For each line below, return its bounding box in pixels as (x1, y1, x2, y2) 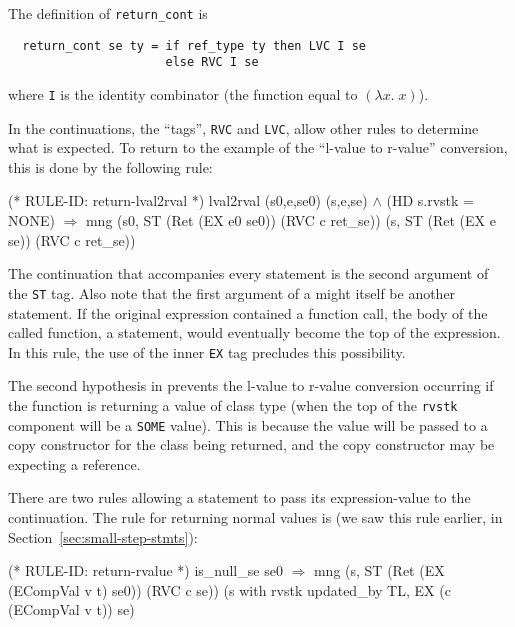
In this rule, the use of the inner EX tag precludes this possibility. (8, 341, 406, 362)
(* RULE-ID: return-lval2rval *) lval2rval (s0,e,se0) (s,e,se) (8, 190, 368, 211)
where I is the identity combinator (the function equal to (8, 83, 358, 104)
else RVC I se (165, 55, 259, 70)
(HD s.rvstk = (386, 190, 474, 211)
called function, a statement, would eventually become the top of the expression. (8, 322, 501, 343)
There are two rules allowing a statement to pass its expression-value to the (8, 487, 471, 508)
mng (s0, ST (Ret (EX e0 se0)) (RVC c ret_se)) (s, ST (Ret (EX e (85, 210, 496, 231)
